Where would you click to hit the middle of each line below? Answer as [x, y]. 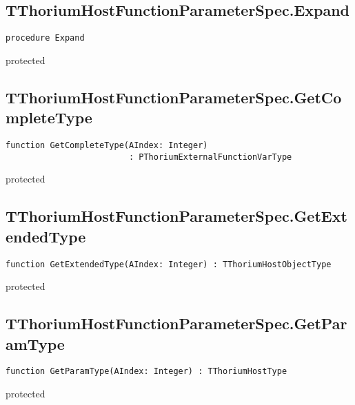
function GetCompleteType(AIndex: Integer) [107, 146]
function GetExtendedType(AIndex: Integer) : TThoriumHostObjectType [169, 264]
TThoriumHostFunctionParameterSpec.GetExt [176, 216]
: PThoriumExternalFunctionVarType [210, 157]
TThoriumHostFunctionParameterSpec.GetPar [176, 323]
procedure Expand [45, 38]
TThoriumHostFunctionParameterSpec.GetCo [174, 97]
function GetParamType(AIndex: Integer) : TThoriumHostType [146, 372]
